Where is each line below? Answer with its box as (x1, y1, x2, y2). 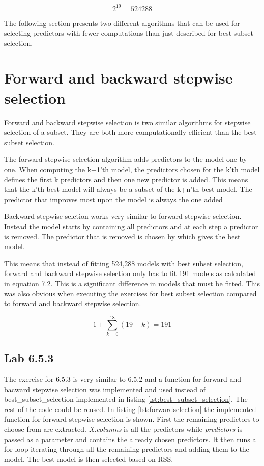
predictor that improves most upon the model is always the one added (4, 194, 223, 204)
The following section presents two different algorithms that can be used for (4, 17, 240, 28)
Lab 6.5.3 (4, 350, 54, 366)
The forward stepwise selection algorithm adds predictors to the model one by (4, 154, 247, 165)
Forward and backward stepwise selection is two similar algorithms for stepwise (4, 117, 251, 127)
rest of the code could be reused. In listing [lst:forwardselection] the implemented (4, 403, 256, 414)
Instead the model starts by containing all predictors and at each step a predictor (4, 221, 258, 231)
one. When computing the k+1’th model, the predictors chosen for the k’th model (4, 163, 260, 174)
